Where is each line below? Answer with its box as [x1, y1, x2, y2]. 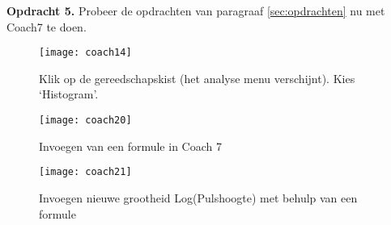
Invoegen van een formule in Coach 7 [39, 137, 222, 154]
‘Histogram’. [39, 85, 99, 102]
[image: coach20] [39, 115, 132, 127]
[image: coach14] [39, 47, 132, 59]
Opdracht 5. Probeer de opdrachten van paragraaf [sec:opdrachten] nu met [6, 2, 385, 19]
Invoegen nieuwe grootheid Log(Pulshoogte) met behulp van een [39, 189, 358, 206]
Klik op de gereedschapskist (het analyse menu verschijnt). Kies [39, 69, 355, 86]
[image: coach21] [39, 166, 132, 178]
